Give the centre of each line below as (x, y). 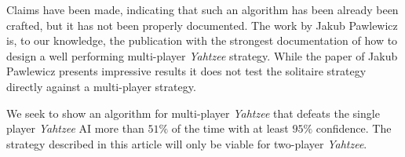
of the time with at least (230, 128)
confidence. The (354, 128)
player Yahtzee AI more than (75, 128)
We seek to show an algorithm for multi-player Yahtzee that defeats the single (193, 113)
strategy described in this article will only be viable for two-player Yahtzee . (187, 143)
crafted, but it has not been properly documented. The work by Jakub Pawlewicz (202, 25)
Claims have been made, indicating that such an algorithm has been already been (202, 9)
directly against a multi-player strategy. (101, 86)
